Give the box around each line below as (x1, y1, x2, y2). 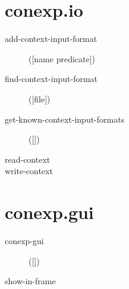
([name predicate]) (29, 52, 96, 65)
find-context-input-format (5, 72, 98, 85)
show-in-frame (5, 275, 56, 287)
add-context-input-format (5, 32, 97, 45)
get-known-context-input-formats (5, 112, 125, 125)
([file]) (29, 92, 51, 105)
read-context (5, 153, 51, 165)
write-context (5, 165, 53, 177)
